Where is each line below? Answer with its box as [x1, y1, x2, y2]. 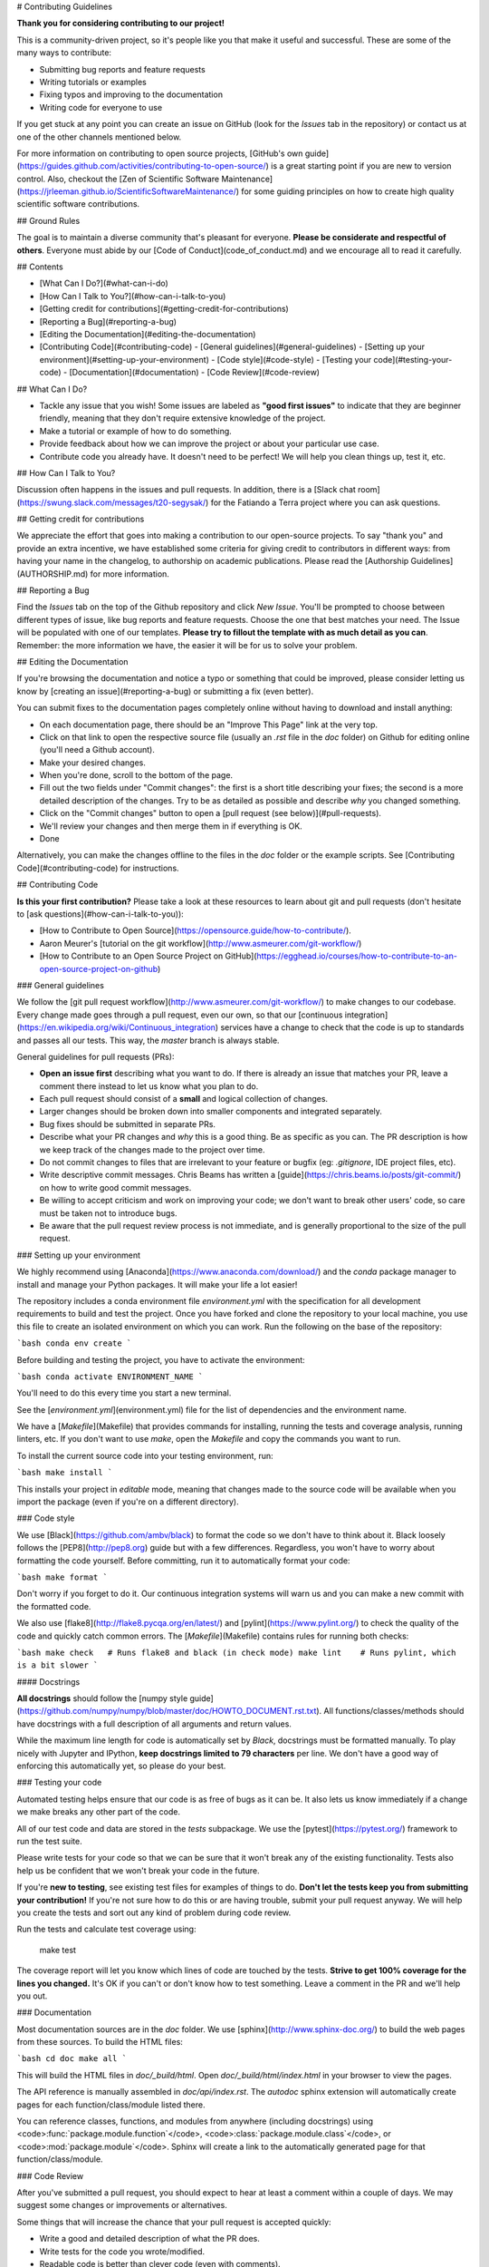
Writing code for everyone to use [39, 102, 163, 112]
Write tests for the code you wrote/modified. [39, 2245, 206, 2257]
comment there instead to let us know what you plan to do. [39, 1080, 259, 1092]
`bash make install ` [16, 1467, 113, 1478]
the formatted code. [16, 1601, 91, 1611]
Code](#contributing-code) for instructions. [16, 862, 180, 873]
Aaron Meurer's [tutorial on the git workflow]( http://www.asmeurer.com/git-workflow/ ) [39, 938, 362, 949]
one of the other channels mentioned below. [16, 131, 182, 142]
